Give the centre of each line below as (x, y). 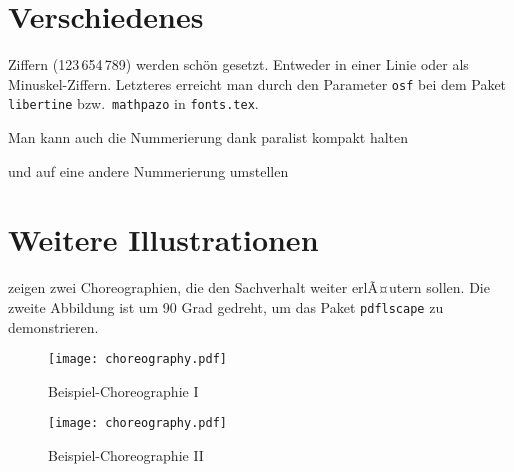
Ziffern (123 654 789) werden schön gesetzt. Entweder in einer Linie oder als (238, 64)
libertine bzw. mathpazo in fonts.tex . (133, 103)
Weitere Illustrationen (163, 239)
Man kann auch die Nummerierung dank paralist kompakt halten (208, 137)
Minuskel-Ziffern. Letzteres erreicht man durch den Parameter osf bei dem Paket (257, 83)
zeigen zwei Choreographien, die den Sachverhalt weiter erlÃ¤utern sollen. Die (249, 287)
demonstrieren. (53, 326)
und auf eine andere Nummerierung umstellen (148, 170)
